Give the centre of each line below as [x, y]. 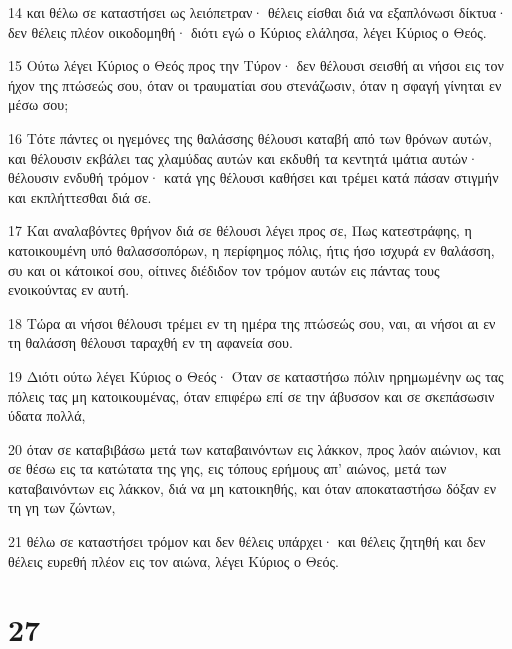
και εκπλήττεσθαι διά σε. [80, 196]
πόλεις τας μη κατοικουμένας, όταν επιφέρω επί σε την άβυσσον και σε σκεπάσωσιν [251, 395]
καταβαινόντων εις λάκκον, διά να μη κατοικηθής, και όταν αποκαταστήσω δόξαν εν [252, 487]
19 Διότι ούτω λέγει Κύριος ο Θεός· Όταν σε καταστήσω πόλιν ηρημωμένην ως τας [256, 375]
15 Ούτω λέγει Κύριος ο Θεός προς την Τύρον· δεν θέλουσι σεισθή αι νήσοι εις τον [256, 65]
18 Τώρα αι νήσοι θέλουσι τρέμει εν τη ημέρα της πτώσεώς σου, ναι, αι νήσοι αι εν [252, 322]
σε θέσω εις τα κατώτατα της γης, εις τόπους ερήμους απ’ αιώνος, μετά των [227, 468]
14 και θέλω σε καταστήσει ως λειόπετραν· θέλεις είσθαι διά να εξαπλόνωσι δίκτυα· [257, 12]
